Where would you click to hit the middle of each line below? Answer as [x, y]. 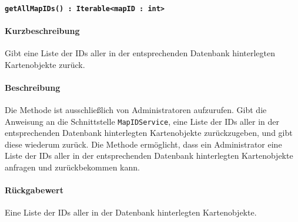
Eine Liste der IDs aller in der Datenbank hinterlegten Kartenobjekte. [131, 212]
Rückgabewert [34, 190]
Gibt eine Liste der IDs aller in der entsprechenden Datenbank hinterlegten [140, 53]
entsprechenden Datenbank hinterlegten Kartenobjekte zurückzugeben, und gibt [149, 133]
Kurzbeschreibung [42, 30]
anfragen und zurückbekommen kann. [72, 167]
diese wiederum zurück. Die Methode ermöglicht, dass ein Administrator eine [143, 144]
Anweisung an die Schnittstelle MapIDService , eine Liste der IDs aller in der [142, 121]
